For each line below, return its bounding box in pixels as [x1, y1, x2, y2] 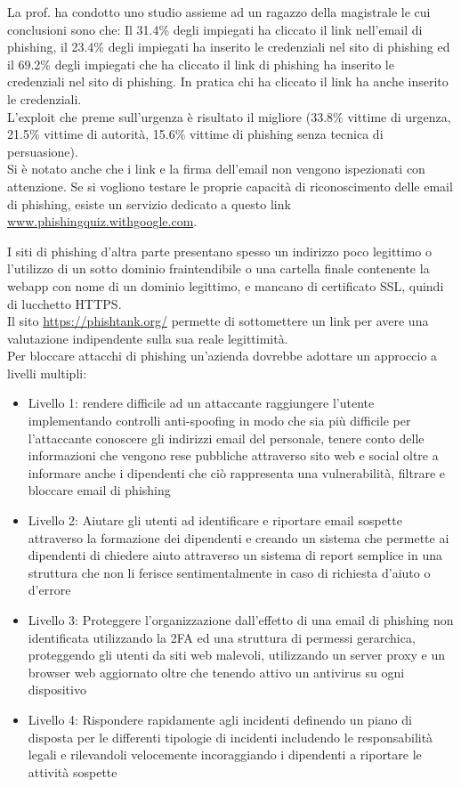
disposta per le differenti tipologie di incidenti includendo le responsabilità [28, 727, 433, 746]
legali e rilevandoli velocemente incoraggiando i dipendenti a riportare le [28, 745, 422, 764]
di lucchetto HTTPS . [7, 294, 122, 312]
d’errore [28, 580, 71, 599]
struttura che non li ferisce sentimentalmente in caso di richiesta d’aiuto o [28, 563, 431, 581]
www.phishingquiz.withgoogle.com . [7, 212, 198, 231]
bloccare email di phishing [28, 481, 171, 499]
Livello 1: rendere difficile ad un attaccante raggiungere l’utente [28, 393, 375, 412]
